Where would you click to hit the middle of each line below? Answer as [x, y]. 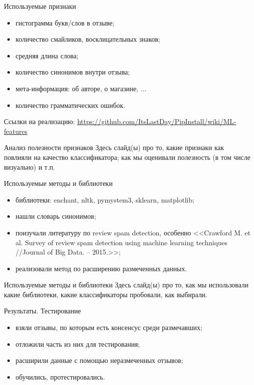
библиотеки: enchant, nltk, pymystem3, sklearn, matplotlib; [105, 199]
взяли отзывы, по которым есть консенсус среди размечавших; [109, 327]
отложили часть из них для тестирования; [77, 344]
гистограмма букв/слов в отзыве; [65, 22]
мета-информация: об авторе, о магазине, [77, 88]
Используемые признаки [40, 6]
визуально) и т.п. [30, 167]
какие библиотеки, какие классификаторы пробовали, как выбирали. [106, 294]
